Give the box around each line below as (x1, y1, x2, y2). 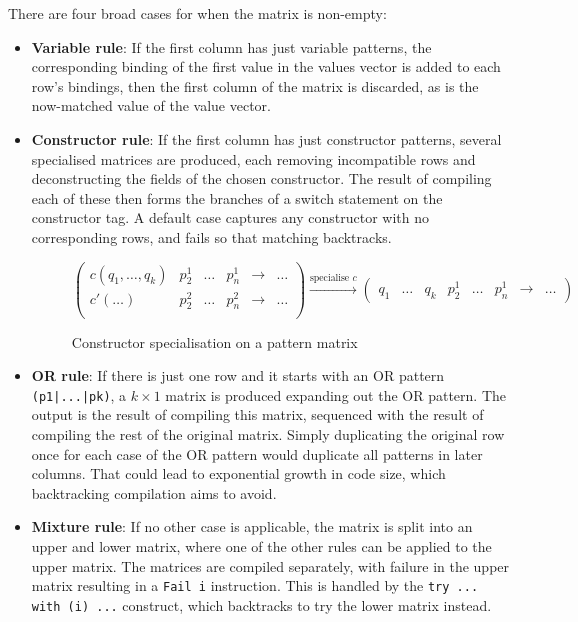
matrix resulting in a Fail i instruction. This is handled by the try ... (31, 575, 479, 596)
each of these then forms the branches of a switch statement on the (31, 187, 443, 208)
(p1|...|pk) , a (31, 384, 127, 405)
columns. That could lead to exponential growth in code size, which (31, 463, 446, 484)
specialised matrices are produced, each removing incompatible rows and (31, 148, 476, 169)
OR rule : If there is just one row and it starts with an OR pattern (31, 365, 445, 386)
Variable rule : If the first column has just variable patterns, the (31, 36, 432, 57)
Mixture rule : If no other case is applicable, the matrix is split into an (31, 516, 473, 537)
